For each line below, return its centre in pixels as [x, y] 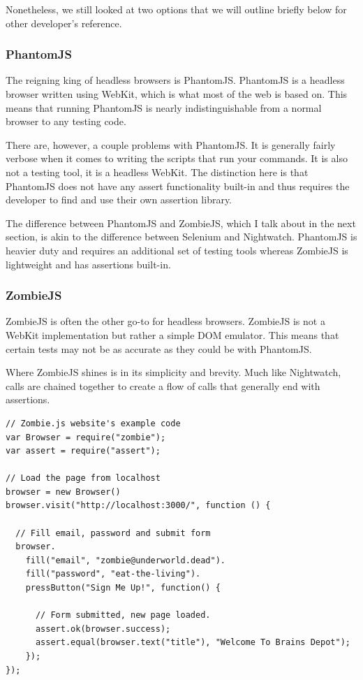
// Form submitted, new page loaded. [123, 615]
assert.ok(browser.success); [103, 629]
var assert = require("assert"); [83, 451]
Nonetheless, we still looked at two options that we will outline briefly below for [176, 9]
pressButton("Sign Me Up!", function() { [123, 588]
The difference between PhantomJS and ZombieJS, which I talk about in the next [181, 223]
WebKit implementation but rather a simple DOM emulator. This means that [172, 334]
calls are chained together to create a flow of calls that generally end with [163, 385]
